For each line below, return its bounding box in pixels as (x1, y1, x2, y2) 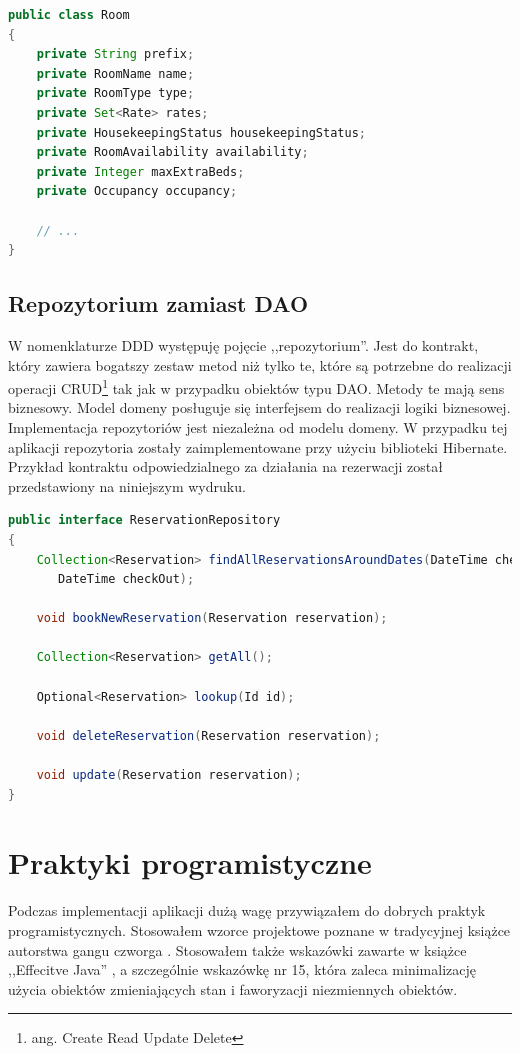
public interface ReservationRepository (8, 513, 281, 528)
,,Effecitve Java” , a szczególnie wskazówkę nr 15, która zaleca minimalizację (8, 959, 476, 980)
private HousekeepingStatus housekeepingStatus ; (36, 125, 366, 140)
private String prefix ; (36, 47, 195, 62)
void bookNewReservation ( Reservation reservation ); (36, 611, 388, 626)
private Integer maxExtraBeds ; (36, 164, 245, 179)
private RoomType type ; (36, 86, 195, 101)
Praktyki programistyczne (8, 842, 372, 883)
